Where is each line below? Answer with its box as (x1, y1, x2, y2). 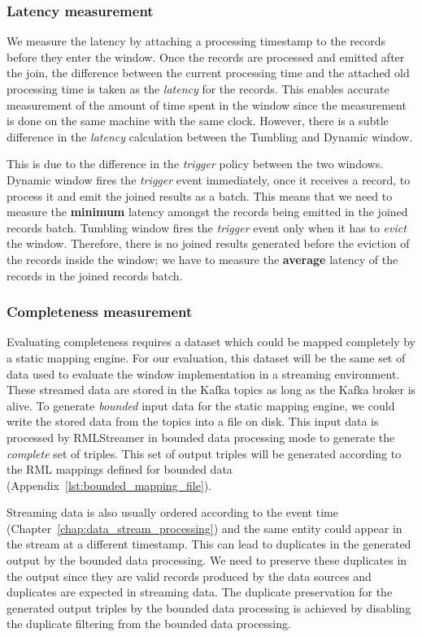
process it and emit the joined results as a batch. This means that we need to (7, 187, 393, 204)
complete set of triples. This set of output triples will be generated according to (7, 444, 402, 461)
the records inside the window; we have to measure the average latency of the (7, 250, 398, 267)
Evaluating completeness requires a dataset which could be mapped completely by (7, 333, 416, 350)
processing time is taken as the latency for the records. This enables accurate (7, 80, 389, 97)
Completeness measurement (7, 301, 193, 322)
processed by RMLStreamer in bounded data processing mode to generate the (7, 428, 395, 445)
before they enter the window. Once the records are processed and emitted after (7, 48, 405, 65)
